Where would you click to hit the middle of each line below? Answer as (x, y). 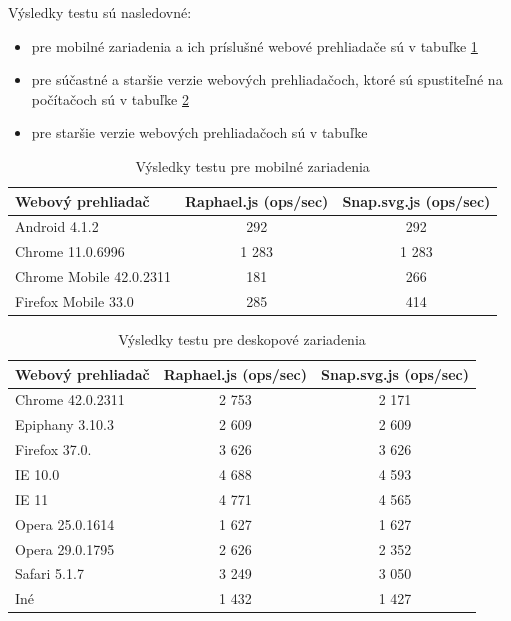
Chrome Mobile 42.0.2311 (93, 276)
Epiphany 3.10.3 (65, 424)
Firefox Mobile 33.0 (74, 300)
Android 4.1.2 (57, 226)
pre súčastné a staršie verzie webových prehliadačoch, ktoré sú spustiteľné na (267, 79)
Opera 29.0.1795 (65, 548)
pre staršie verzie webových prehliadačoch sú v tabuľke (199, 132)
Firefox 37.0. (53, 449)
